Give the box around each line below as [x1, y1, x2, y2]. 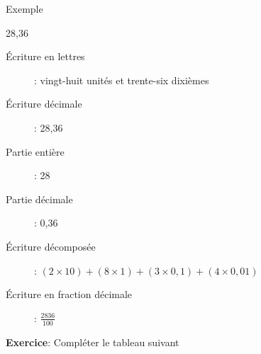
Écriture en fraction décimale [6, 287, 133, 302]
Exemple [6, 1, 43, 16]
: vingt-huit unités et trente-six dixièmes [34, 72, 209, 87]
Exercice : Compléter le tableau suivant [6, 334, 179, 349]
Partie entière [6, 144, 65, 159]
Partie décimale [6, 191, 73, 206]
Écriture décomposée [6, 239, 96, 253]
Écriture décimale [6, 96, 82, 111]
